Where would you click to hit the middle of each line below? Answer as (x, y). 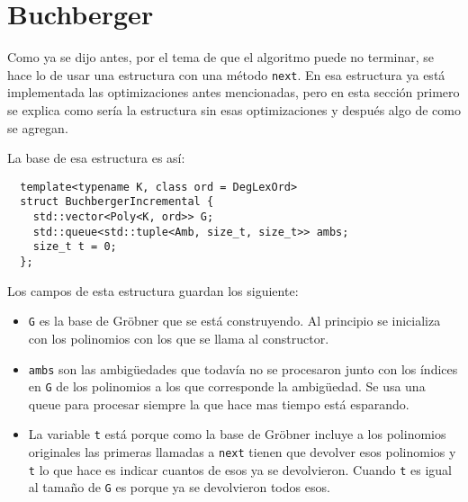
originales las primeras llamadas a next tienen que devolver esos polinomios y (242, 452)
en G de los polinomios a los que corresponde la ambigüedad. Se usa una (227, 386)
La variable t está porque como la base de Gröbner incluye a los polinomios (237, 434)
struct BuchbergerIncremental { (117, 202)
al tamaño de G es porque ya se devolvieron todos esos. (179, 487)
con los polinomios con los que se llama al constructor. (179, 338)
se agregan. (38, 127)
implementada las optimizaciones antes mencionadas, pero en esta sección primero (234, 92)
